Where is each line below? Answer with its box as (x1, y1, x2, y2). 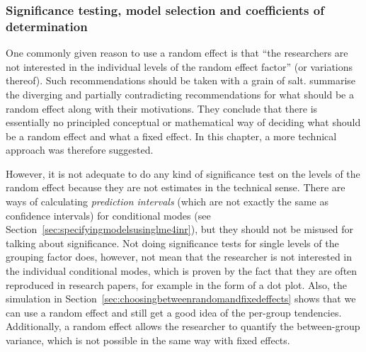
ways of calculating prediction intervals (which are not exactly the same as (6, 194, 328, 209)
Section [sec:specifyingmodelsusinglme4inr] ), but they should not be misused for (6, 222, 354, 237)
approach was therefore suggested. (6, 142, 154, 157)
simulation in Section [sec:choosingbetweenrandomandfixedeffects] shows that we (6, 291, 356, 306)
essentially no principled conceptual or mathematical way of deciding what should (6, 115, 361, 130)
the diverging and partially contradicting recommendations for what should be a (6, 86, 354, 101)
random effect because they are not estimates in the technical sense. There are (6, 180, 345, 195)
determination (6, 17, 88, 35)
